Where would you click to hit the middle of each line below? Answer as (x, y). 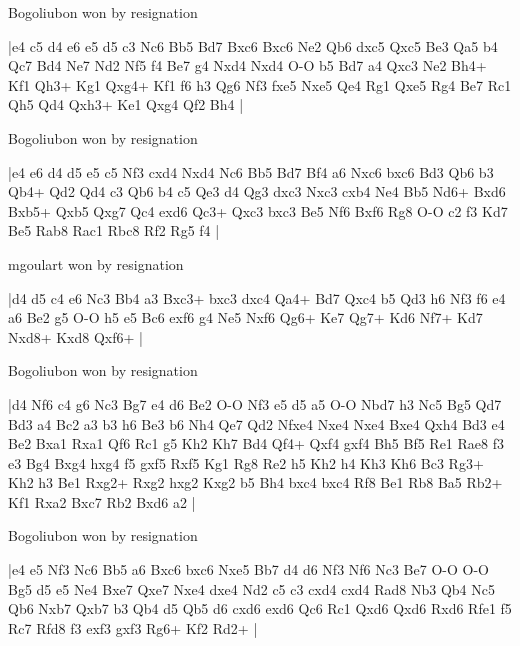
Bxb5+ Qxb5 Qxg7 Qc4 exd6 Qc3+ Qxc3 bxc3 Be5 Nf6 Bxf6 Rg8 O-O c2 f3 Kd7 (258, 210)
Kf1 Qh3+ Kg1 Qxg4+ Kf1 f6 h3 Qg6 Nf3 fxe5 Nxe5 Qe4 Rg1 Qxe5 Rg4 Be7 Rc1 (260, 84)
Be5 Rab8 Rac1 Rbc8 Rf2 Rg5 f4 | (114, 230)
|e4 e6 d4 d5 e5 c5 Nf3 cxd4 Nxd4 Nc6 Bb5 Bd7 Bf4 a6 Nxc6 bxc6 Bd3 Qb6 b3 (251, 171)
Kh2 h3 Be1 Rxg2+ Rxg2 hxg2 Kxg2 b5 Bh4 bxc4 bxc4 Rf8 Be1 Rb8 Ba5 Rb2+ (255, 482)
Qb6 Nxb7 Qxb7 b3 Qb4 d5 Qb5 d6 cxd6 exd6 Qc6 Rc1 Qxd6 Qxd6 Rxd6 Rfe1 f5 (260, 608)
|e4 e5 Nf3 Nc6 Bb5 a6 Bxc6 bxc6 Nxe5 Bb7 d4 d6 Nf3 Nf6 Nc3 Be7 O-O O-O (248, 569)
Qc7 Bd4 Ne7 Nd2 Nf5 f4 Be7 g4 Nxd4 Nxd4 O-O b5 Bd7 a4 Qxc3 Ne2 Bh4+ (247, 65)
